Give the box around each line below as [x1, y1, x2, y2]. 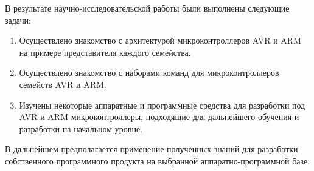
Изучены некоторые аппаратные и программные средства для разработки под [19, 98, 305, 111]
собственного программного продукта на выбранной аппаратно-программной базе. [5, 154, 310, 167]
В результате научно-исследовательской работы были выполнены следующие [5, 2, 290, 14]
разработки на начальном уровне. [19, 122, 142, 135]
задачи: [5, 13, 31, 26]
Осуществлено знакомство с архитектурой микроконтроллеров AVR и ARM [19, 34, 301, 47]
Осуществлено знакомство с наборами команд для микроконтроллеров [19, 66, 279, 79]
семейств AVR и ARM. [19, 78, 106, 90]
